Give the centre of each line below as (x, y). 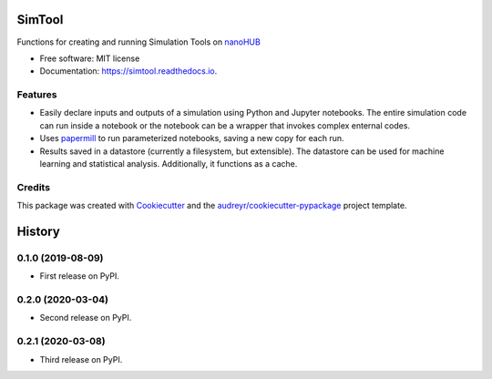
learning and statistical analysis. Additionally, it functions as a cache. (169, 164)
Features (37, 95)
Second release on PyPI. (86, 318)
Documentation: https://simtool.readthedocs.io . (128, 71)
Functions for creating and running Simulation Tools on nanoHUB (139, 42)
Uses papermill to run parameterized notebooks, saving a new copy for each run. (192, 138)
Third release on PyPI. (81, 359)
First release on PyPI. (80, 276)
